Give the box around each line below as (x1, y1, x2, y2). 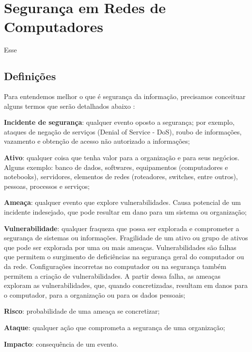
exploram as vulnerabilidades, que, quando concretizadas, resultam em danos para (4, 280, 248, 290)
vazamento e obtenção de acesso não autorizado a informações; (4, 136, 190, 146)
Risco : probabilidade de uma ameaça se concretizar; (4, 306, 160, 316)
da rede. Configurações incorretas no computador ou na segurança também (4, 261, 226, 271)
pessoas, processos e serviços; (4, 181, 90, 191)
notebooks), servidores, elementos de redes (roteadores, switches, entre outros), (4, 171, 238, 182)
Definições (4, 68, 56, 84)
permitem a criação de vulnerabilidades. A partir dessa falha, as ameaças (4, 270, 221, 281)
